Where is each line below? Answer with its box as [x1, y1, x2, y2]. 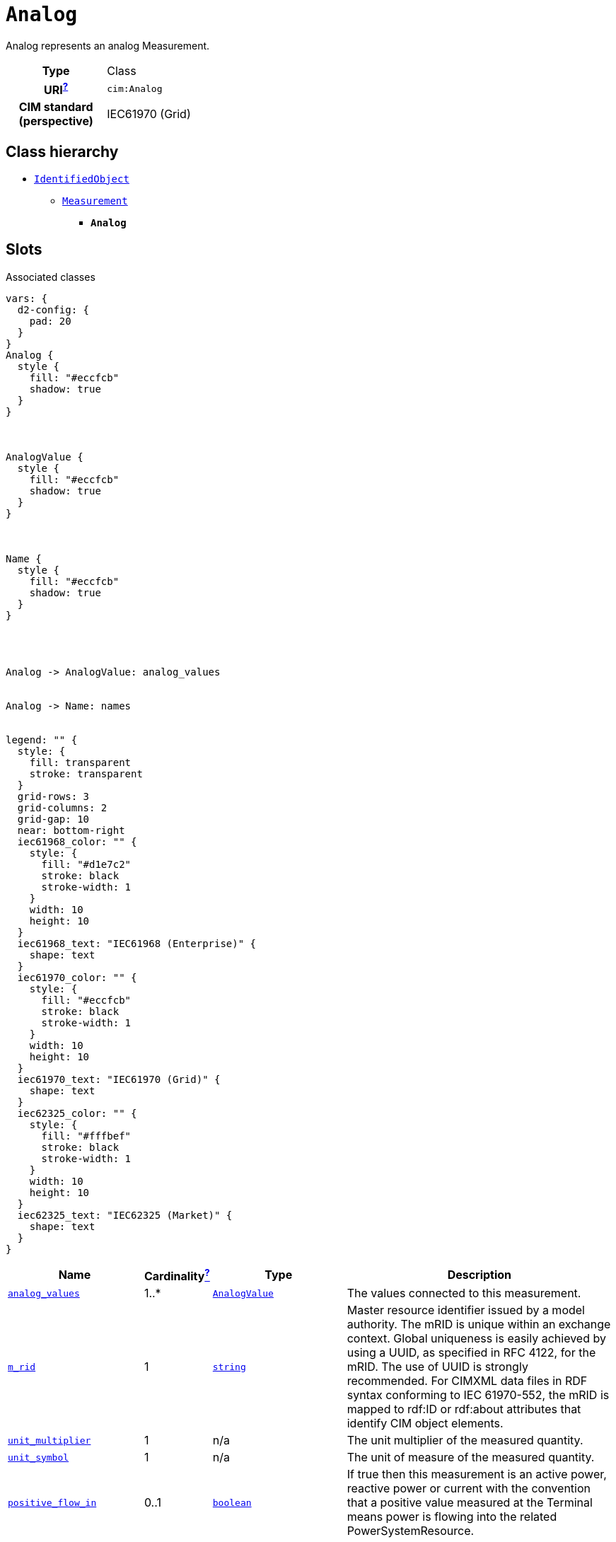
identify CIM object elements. [347, 1416, 504, 1431]
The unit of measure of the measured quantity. [347, 1450, 595, 1465]
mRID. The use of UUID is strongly [347, 1360, 528, 1374]
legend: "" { [6, 734, 78, 746]
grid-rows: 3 [17, 790, 90, 802]
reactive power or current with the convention [347, 1481, 591, 1496]
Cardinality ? [144, 1266, 210, 1284]
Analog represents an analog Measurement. [6, 39, 210, 52]
